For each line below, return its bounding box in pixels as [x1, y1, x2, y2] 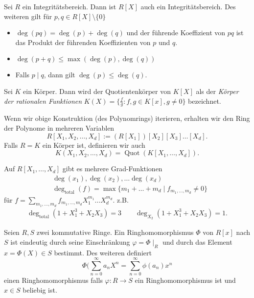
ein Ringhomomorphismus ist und [135, 275, 236, 285]
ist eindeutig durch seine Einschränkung [10, 236, 130, 247]
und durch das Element [162, 236, 232, 247]
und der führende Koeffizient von [126, 27, 226, 38]
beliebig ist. [23, 284, 57, 295]
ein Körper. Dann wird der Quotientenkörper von [23, 86, 171, 96]
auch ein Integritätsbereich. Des [140, 1, 236, 11]
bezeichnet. [188, 95, 221, 106]
